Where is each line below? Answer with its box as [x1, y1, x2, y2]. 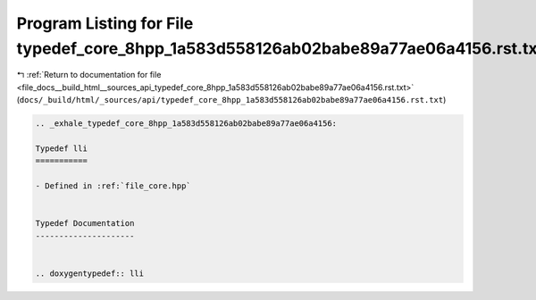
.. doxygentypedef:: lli [35, 268, 145, 279]
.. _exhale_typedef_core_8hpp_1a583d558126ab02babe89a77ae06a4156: [35, 119, 338, 129]
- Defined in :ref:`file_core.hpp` [35, 181, 191, 191]
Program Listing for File [16, 13, 194, 33]
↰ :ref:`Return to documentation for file [16, 70, 162, 80]
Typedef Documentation [35, 219, 135, 229]
